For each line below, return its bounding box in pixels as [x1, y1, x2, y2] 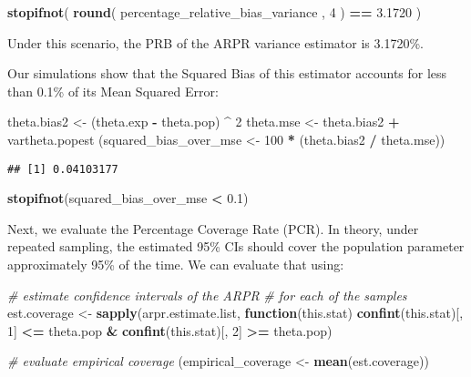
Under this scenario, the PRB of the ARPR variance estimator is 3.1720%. [7, 33, 424, 52]
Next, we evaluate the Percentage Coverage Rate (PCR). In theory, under [7, 219, 419, 238]
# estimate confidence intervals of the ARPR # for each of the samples [7, 285, 407, 304]
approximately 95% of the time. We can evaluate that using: [7, 255, 344, 273]
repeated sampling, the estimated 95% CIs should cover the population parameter [7, 237, 465, 256]
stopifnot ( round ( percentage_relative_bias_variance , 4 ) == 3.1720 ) [7, 3, 422, 21]
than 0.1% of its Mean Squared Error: [7, 81, 219, 100]
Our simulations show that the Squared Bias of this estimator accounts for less [7, 64, 447, 83]
